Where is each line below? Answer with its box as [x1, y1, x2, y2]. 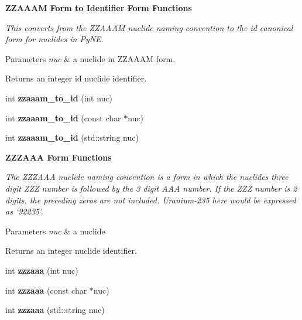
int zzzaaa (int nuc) [5, 264, 78, 276]
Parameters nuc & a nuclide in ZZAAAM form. [5, 52, 176, 64]
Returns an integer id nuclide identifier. [5, 72, 147, 84]
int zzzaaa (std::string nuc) [5, 304, 105, 316]
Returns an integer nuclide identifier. [5, 244, 137, 257]
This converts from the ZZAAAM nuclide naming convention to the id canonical [5, 21, 293, 33]
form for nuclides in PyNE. [5, 33, 104, 45]
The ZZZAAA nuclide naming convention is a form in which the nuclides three [5, 171, 289, 183]
